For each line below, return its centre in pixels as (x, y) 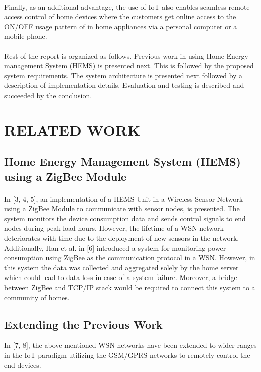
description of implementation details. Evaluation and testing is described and (124, 85)
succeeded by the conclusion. (48, 95)
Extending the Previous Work (83, 324)
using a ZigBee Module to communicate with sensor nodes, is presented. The (122, 208)
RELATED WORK (72, 129)
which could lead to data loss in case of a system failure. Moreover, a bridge (121, 277)
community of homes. (37, 297)
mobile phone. (26, 36)
